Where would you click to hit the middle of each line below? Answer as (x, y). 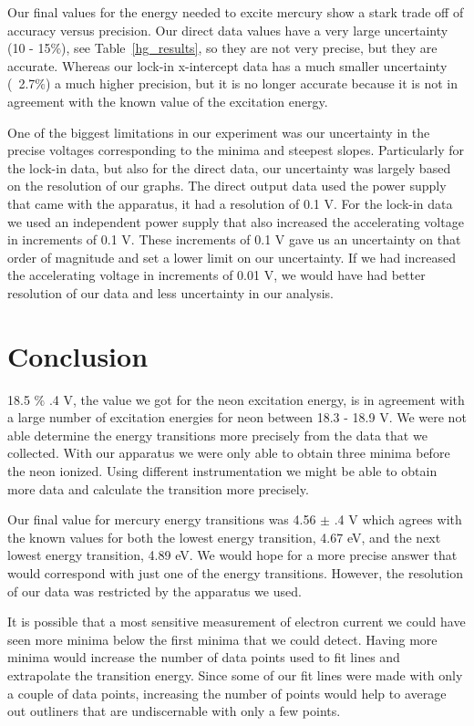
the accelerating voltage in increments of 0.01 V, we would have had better (216, 275)
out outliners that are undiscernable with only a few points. (174, 711)
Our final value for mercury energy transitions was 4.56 (162, 519)
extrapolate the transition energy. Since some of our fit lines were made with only (235, 674)
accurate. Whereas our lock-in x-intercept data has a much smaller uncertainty (227, 65)
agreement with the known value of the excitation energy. (168, 101)
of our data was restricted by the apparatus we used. (155, 591)
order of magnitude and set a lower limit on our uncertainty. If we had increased (232, 257)
